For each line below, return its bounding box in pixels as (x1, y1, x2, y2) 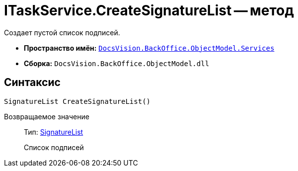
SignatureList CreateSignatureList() (4, 97, 151, 105)
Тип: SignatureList (24, 127, 83, 136)
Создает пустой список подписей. (4, 28, 120, 37)
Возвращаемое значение (4, 112, 89, 121)
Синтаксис (4, 76, 61, 89)
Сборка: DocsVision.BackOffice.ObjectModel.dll (24, 59, 210, 68)
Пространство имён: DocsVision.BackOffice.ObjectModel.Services (24, 43, 275, 52)
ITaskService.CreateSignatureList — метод (4, 2, 294, 19)
